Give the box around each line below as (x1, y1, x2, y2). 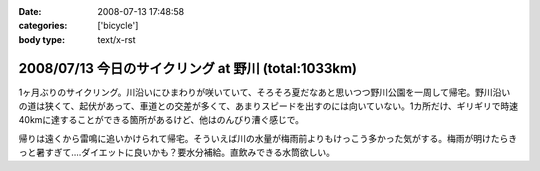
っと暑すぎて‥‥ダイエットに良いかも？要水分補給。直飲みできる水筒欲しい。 (18, 146, 335, 159)
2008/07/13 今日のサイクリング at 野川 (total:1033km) (18, 60, 358, 77)
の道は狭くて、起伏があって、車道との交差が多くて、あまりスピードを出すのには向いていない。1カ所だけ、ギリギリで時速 (18, 100, 519, 112)
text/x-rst (97, 33, 136, 45)
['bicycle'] (97, 20, 139, 32)
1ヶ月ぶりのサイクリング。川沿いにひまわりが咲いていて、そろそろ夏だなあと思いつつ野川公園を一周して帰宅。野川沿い (18, 86, 511, 98)
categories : (18, 20, 68, 32)
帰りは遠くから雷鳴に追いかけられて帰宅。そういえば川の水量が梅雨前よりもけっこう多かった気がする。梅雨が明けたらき (18, 132, 518, 144)
